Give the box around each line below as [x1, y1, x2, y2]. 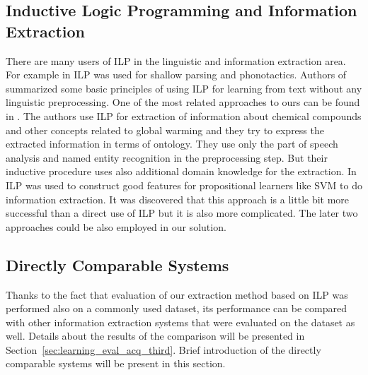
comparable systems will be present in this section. [6, 356, 226, 371]
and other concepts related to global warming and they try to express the [6, 122, 324, 137]
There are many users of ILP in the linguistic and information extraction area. [6, 53, 346, 68]
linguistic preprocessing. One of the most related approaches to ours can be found [6, 95, 360, 109]
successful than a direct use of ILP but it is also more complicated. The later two [6, 206, 358, 220]
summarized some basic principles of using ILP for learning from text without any [6, 81, 362, 95]
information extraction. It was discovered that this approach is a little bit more [6, 191, 350, 206]
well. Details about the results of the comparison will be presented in [6, 328, 305, 343]
